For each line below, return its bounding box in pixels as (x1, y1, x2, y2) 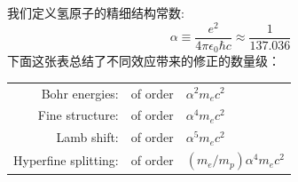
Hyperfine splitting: (13, 151, 119, 170)
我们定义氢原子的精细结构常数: (7, 4, 184, 21)
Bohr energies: (41, 83, 119, 102)
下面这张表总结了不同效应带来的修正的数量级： (7, 51, 280, 70)
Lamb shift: (56, 128, 119, 146)
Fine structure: (37, 106, 119, 124)
